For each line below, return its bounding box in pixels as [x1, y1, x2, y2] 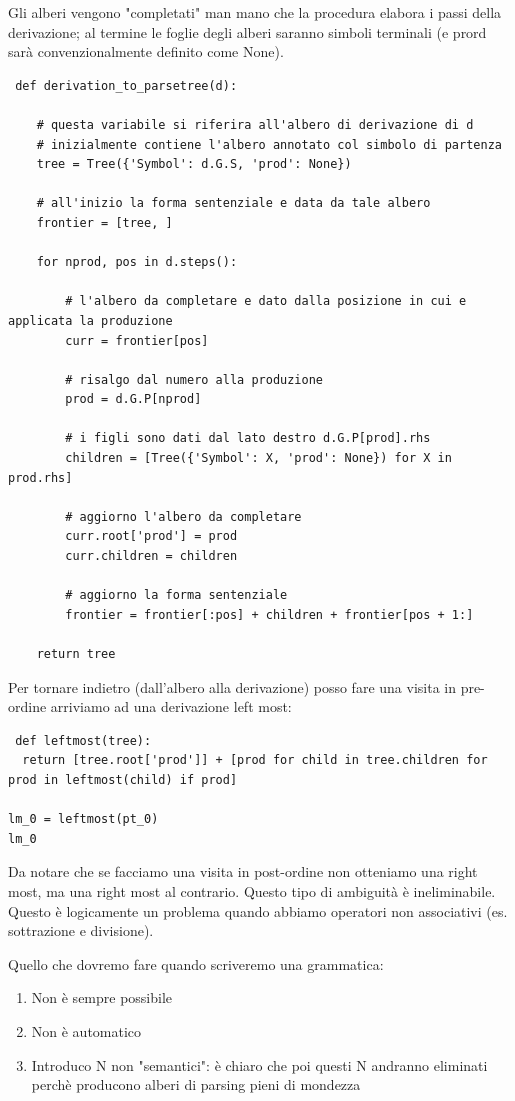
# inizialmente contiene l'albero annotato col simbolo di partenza [36, 137, 502, 152]
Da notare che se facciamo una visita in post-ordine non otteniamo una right [8, 861, 478, 882]
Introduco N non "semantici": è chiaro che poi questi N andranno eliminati [31, 1054, 488, 1075]
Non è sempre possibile [31, 987, 173, 1008]
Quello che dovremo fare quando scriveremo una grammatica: [8, 953, 384, 974]
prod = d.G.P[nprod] [65, 392, 202, 407]
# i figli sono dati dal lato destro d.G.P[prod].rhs [65, 431, 431, 446]
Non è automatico [31, 1020, 142, 1041]
